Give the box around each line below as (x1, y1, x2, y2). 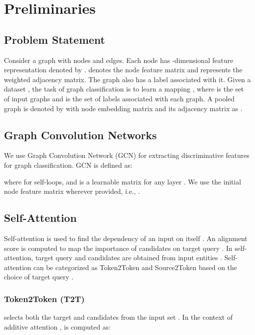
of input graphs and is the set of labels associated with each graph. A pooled (4, 93, 235, 103)
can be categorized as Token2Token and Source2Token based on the (33, 262, 237, 272)
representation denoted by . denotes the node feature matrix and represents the (4, 64, 243, 75)
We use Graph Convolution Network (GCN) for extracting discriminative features (4, 150, 250, 160)
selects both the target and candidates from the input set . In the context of (4, 312, 233, 322)
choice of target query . (4, 272, 74, 282)
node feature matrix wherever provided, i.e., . (4, 186, 140, 196)
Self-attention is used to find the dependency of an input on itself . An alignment (4, 233, 248, 243)
